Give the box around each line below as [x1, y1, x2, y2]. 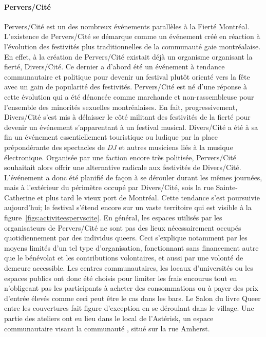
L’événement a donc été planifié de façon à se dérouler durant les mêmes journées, [4, 172, 262, 182]
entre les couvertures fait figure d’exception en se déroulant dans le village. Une [4, 303, 254, 313]
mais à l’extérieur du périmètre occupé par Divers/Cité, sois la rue [4, 182, 214, 193]
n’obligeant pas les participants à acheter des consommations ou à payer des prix [4, 283, 258, 293]
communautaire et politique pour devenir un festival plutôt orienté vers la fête [4, 71, 250, 82]
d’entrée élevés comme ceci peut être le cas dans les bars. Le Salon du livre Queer [4, 292, 261, 303]
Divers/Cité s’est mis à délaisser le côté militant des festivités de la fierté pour [4, 111, 251, 122]
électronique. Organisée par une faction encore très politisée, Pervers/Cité [4, 152, 236, 162]
